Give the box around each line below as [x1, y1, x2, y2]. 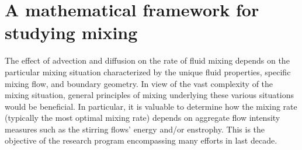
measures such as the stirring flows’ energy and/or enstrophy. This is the [5, 123, 265, 135]
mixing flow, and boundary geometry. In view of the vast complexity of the [5, 77, 273, 89]
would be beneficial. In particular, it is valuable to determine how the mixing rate [5, 100, 297, 112]
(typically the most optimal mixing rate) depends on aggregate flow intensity [5, 111, 280, 124]
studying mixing [5, 20, 138, 44]
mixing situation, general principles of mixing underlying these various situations [5, 89, 294, 101]
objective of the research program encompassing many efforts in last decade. [5, 134, 277, 146]
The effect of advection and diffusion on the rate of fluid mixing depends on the [5, 54, 290, 67]
